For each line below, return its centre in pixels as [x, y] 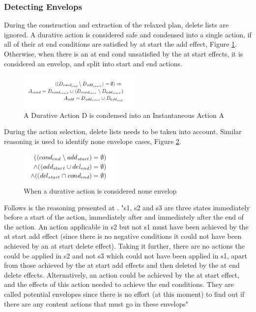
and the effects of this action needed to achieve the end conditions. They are [119, 284]
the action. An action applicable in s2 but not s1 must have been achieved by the [126, 226]
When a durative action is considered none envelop [100, 191]
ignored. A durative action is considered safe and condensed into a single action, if [128, 34]
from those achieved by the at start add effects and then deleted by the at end [122, 265]
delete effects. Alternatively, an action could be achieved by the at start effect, [122, 274]
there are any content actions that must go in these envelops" [96, 303]
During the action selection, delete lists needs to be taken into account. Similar [123, 131]
